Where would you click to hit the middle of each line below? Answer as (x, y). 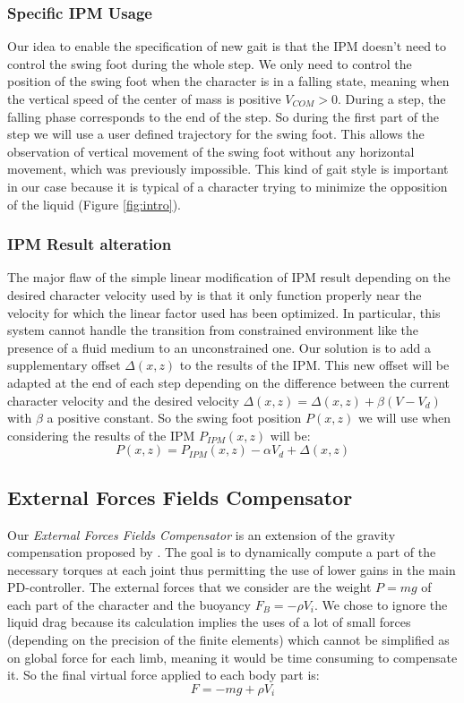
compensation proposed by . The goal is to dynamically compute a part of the (222, 552)
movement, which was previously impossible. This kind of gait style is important (228, 169)
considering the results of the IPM (101, 435)
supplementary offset (64, 365)
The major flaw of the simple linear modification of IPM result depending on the (229, 277)
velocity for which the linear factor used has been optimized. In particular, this (224, 312)
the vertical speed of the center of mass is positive (144, 99)
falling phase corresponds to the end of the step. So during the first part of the (223, 116)
